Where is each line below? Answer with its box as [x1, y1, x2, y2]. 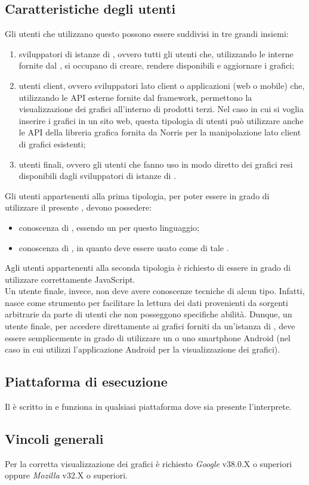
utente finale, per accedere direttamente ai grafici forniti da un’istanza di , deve [5, 320, 295, 332]
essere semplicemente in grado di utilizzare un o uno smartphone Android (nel [5, 331, 291, 344]
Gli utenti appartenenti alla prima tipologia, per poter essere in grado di [5, 189, 270, 202]
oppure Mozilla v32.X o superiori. [5, 469, 128, 481]
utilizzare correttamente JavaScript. [5, 273, 135, 285]
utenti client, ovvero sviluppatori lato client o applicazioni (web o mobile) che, [18, 79, 305, 91]
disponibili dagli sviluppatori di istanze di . [18, 169, 177, 182]
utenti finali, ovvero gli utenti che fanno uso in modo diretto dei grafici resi [18, 157, 293, 170]
